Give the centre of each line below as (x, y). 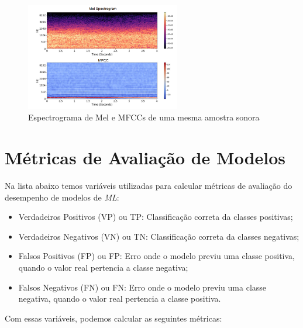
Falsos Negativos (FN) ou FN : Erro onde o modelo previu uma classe (142, 287)
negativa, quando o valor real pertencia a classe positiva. (120, 298)
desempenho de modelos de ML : (62, 197)
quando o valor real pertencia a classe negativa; (103, 267)
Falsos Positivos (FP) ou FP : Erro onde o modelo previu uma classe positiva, (157, 256)
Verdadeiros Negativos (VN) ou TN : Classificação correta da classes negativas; (159, 236)
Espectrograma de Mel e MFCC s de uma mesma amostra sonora (144, 117)
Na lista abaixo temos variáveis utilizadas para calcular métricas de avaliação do (149, 186)
